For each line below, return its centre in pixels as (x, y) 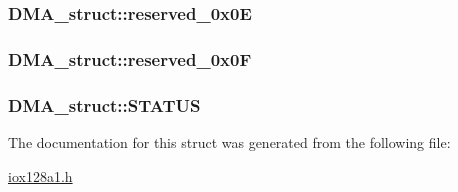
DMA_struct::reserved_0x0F (130, 58)
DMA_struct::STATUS (104, 104)
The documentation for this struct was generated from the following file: (229, 141)
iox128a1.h (40, 175)
